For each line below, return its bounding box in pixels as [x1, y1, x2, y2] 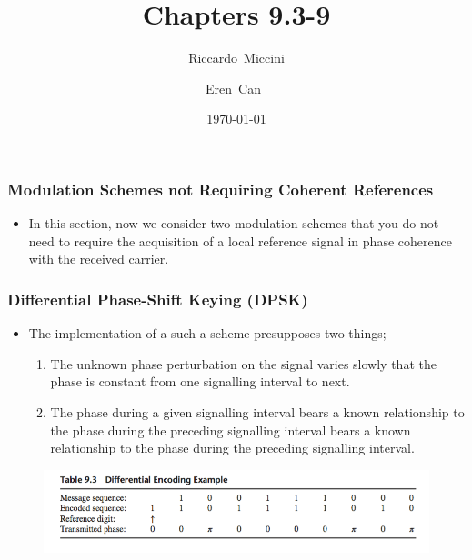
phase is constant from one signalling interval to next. [50, 372, 350, 391]
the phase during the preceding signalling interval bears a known [50, 420, 411, 439]
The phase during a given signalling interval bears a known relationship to [50, 402, 465, 421]
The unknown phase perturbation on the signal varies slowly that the [50, 354, 437, 373]
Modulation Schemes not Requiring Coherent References [7, 177, 434, 200]
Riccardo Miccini [188, 48, 285, 67]
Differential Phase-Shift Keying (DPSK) [7, 287, 308, 310]
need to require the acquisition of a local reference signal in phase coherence [28, 231, 452, 250]
